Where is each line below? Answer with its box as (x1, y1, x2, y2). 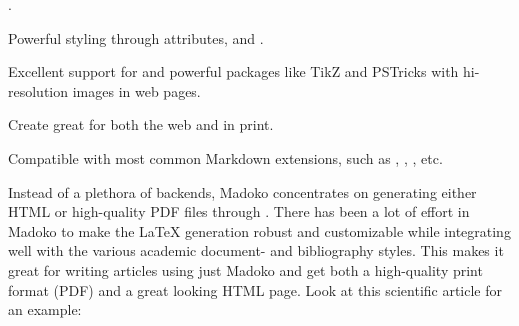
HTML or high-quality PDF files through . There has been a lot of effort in (8, 201, 470, 222)
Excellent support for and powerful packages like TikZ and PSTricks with (8, 61, 459, 82)
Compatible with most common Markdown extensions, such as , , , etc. (8, 147, 443, 168)
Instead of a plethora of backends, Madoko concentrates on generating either (8, 181, 477, 202)
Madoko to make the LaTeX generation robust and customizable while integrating (8, 220, 511, 241)
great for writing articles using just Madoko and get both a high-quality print (8, 259, 483, 280)
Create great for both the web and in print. (8, 114, 274, 135)
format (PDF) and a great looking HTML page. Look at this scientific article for (8, 279, 503, 300)
